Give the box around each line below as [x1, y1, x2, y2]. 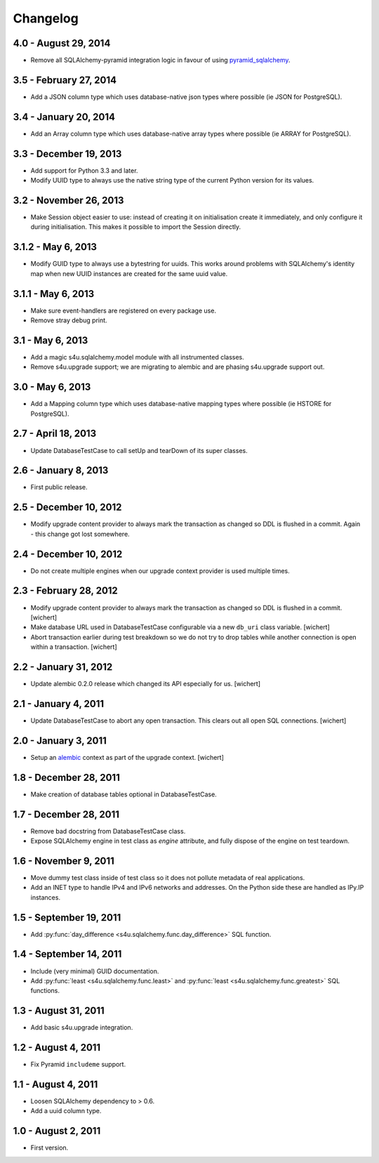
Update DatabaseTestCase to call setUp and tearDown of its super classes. [30, 446, 248, 454]
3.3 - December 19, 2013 [13, 147, 122, 159]
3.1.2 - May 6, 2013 [13, 241, 98, 253]
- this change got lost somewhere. [30, 530, 130, 538]
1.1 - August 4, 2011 [13, 1078, 98, 1090]
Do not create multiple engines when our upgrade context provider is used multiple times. [30, 566, 291, 575]
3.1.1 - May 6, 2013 [13, 288, 95, 300]
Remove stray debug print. [30, 316, 108, 324]
